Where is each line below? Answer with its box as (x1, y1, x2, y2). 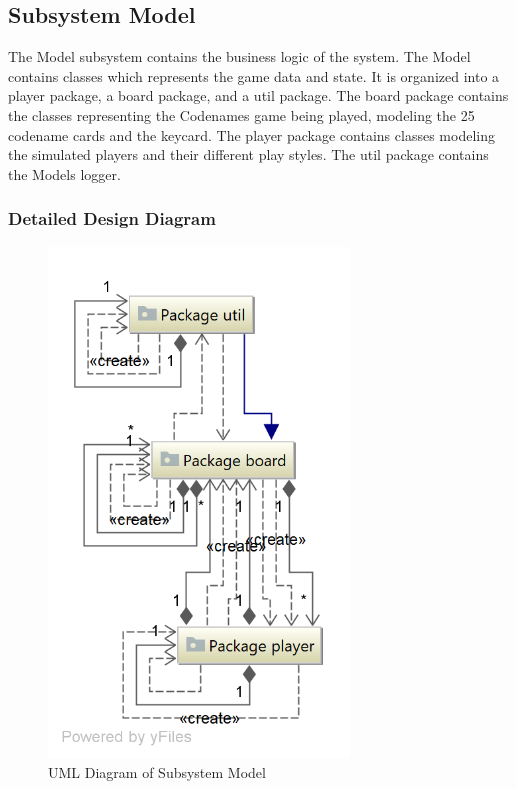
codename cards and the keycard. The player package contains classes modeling (8, 124, 495, 145)
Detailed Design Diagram (8, 206, 216, 231)
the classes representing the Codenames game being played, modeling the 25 (8, 104, 475, 125)
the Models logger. (8, 163, 121, 184)
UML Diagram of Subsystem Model (48, 762, 266, 783)
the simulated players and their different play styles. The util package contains (8, 144, 489, 165)
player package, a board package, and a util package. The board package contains (8, 85, 509, 106)
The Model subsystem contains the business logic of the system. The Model (8, 46, 471, 67)
